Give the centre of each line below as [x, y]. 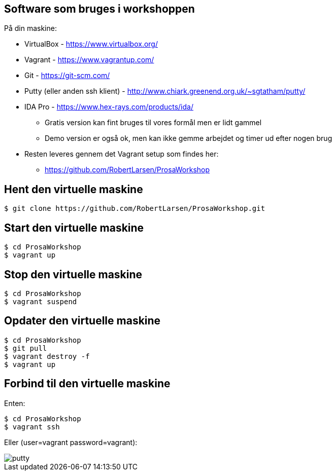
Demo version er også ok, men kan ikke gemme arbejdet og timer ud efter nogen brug [189, 138]
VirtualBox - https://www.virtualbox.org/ [91, 44]
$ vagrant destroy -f [47, 356]
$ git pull [26, 348]
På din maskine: [30, 28]
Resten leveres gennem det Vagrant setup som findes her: [122, 154]
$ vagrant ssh [32, 427]
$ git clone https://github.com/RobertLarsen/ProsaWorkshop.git [135, 209]
